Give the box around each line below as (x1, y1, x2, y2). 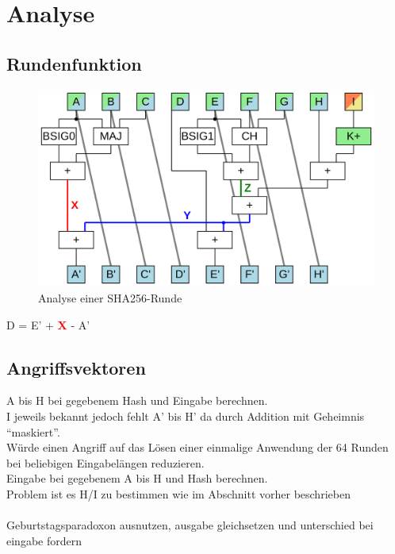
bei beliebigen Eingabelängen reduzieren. (6, 454, 205, 471)
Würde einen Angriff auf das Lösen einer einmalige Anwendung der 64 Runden (6, 439, 389, 456)
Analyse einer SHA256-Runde (38, 290, 182, 306)
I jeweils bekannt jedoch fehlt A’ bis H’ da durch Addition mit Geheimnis (6, 408, 365, 424)
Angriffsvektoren (6, 355, 146, 379)
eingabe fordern (6, 532, 82, 548)
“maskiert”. (6, 423, 60, 440)
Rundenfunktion (6, 51, 142, 75)
